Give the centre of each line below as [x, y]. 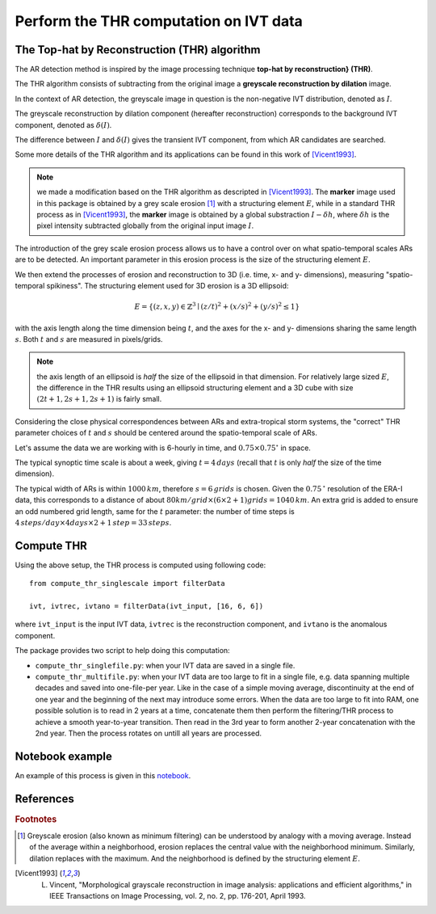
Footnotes [36, 819]
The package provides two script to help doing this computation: [122, 651]
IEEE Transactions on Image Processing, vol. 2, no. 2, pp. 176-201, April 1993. [178, 895]
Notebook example [64, 756]
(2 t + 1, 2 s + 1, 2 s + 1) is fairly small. [99, 399]
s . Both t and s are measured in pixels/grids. [89, 339]
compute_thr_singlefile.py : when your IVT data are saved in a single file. [165, 665]
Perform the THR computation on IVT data [159, 21]
